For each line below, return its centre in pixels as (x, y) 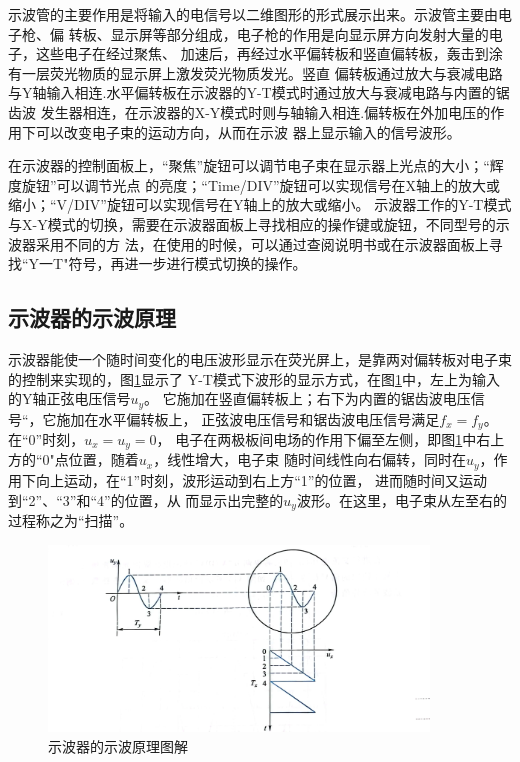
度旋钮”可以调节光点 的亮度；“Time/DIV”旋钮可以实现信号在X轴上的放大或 (254, 184)
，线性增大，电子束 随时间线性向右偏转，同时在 (309, 459)
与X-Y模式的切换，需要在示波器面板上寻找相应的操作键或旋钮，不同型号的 (252, 223)
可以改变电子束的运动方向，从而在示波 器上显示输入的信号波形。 (248, 131)
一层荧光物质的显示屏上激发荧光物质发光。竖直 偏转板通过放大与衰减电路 (262, 72)
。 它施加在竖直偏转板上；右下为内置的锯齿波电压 (307, 398)
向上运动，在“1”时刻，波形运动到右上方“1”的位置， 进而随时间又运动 (261, 479)
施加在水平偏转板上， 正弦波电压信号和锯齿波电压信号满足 (248, 418)
